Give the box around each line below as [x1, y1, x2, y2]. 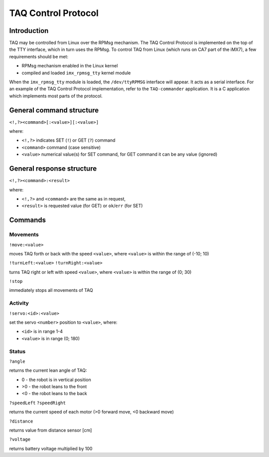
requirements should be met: [9, 53, 69, 59]
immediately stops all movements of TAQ [9, 287, 93, 293]
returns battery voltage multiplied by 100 [9, 446, 93, 452]
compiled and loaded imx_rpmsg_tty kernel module [21, 70, 131, 76]
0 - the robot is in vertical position [21, 377, 92, 383]
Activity [9, 300, 29, 307]
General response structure [9, 165, 97, 173]
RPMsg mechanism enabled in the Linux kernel [21, 63, 118, 69]
